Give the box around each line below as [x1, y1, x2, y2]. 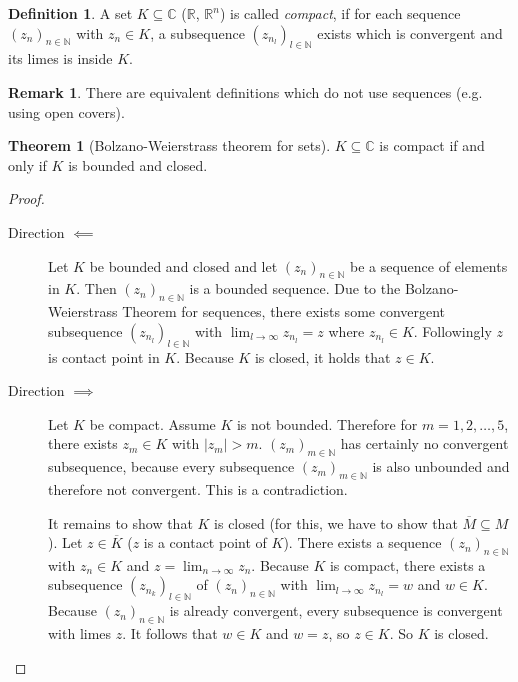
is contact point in [48, 346, 160, 367]
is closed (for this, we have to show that [214, 512, 458, 533]
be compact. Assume [89, 413, 216, 434]
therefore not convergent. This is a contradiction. [48, 478, 348, 499]
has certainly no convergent [340, 433, 509, 454]
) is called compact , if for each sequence [219, 3, 461, 23]
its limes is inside [8, 48, 113, 69]
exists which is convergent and [317, 22, 503, 43]
